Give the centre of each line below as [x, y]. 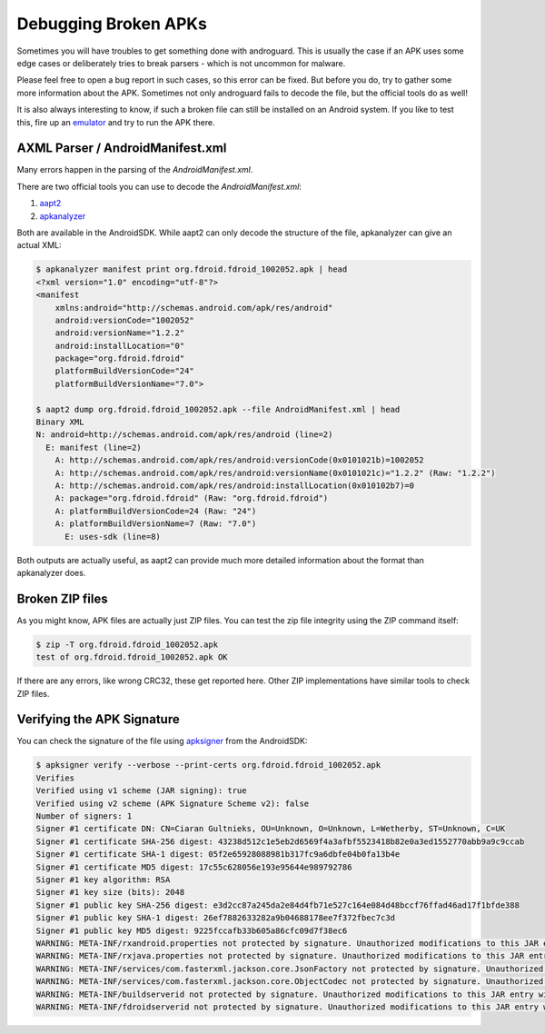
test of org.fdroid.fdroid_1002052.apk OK [132, 657]
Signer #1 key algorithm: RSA [103, 880]
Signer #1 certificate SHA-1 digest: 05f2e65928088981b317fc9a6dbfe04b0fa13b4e [218, 855]
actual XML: [40, 245]
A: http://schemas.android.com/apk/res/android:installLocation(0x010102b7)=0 [235, 485]
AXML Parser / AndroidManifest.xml [122, 149]
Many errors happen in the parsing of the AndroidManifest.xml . [135, 170]
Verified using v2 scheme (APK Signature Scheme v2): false [173, 803]
